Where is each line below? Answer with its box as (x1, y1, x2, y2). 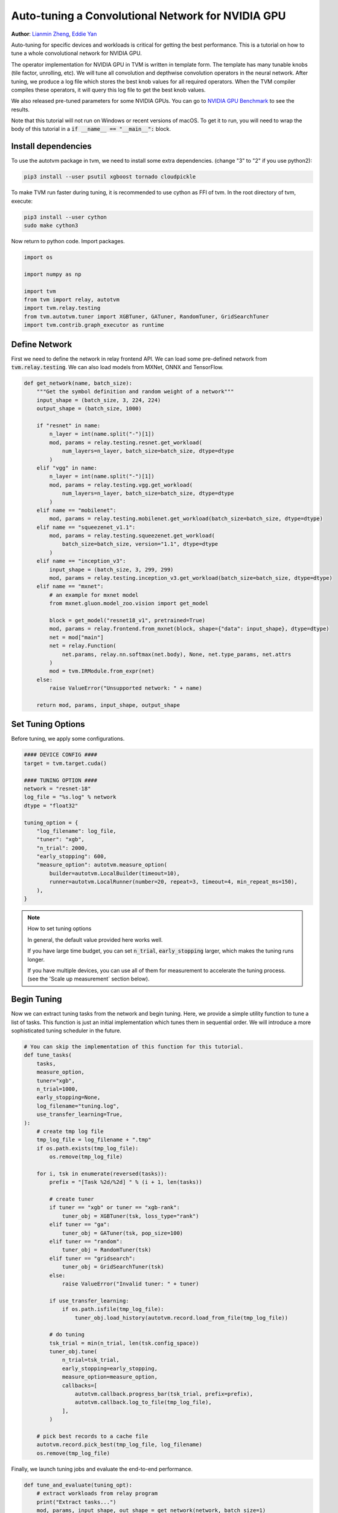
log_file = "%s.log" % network (24, 793, 117, 801)
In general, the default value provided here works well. (27, 936, 163, 944)
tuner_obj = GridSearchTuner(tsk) (62, 1264, 164, 1270)
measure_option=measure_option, (62, 1374, 158, 1380)
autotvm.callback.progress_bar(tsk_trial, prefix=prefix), (74, 1391, 253, 1397)
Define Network (11, 339, 72, 349)
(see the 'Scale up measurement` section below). (27, 975, 150, 983)
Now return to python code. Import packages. (11, 238, 125, 245)
